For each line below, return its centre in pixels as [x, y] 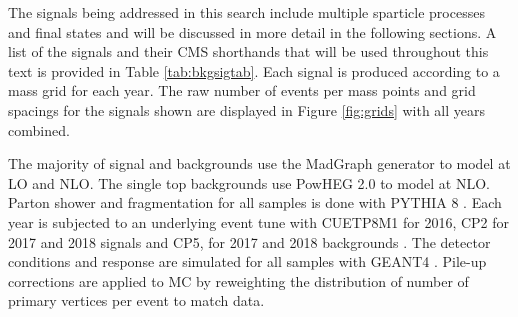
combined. [39, 129]
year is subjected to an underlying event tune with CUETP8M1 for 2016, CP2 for [259, 221]
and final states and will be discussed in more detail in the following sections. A [252, 31]
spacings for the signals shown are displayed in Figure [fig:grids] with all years [247, 109]
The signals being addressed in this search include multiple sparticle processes [246, 12]
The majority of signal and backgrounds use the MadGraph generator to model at [259, 163]
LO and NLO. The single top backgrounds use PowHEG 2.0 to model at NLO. [249, 182]
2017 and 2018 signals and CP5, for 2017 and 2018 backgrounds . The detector [249, 241]
